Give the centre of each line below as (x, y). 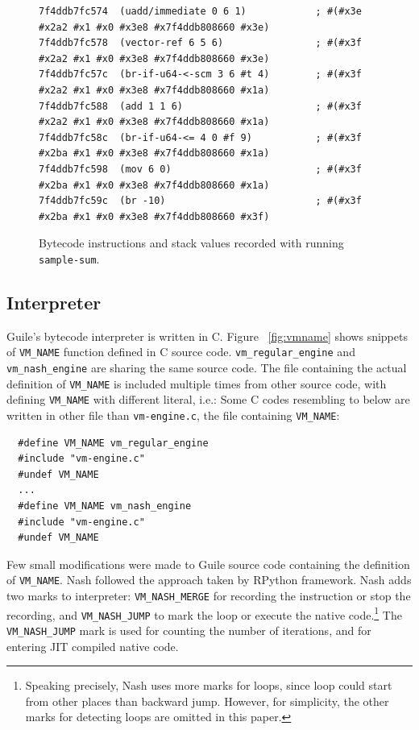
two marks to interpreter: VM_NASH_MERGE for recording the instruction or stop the (209, 596)
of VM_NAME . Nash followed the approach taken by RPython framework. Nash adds (209, 580)
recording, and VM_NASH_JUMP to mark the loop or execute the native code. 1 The (204, 613)
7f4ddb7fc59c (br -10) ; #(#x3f (200, 201)
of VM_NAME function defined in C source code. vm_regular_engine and (181, 352)
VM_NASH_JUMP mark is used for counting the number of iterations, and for (189, 630)
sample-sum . (69, 258)
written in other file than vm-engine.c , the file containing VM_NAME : (173, 415)
